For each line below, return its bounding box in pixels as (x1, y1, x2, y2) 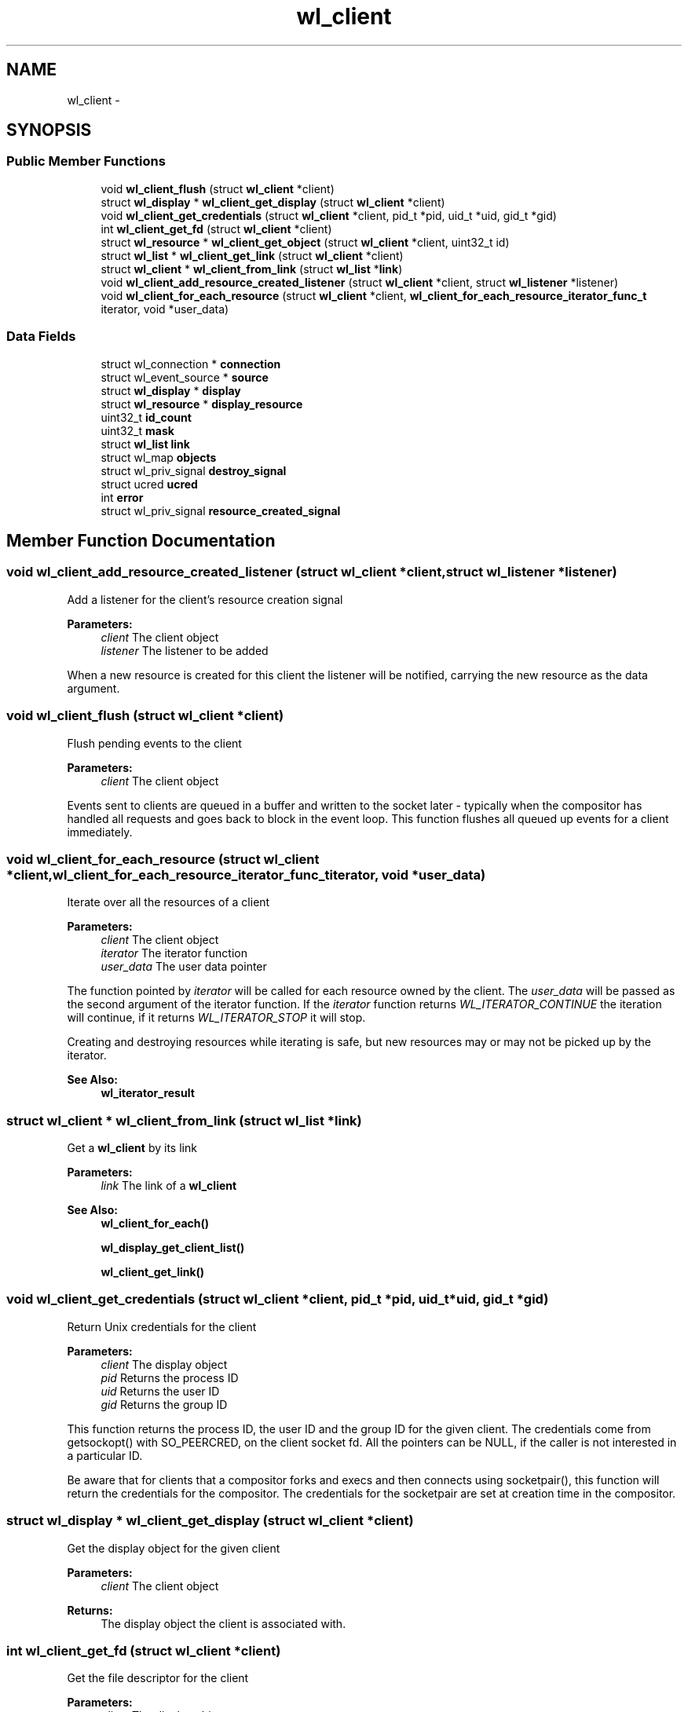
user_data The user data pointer (101, 960, 267, 974)
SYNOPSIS (6, 120, 92, 141)
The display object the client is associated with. (101, 1616, 346, 1630)
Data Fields (6, 328, 76, 345)
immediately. (67, 825, 133, 839)
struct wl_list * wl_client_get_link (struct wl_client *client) (101, 248, 404, 262)
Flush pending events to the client (67, 736, 242, 750)
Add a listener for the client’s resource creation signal (67, 592, 343, 606)
